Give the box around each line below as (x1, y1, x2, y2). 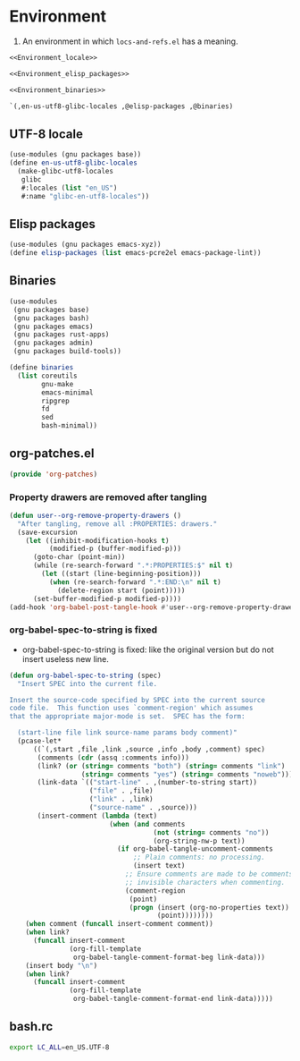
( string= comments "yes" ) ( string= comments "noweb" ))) (80, 769, 294, 779)
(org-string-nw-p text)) (153, 836, 246, 845)
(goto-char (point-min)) (32, 553, 126, 562)
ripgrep (41, 396, 70, 405)
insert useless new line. (21, 653, 109, 664)
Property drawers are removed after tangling (9, 490, 207, 503)
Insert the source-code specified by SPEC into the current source (9, 695, 266, 704)
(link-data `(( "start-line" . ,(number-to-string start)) (37, 778, 257, 787)
